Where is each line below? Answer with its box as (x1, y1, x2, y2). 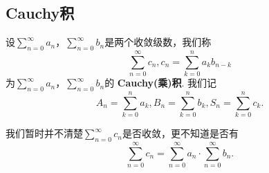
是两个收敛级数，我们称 (104, 35, 212, 49)
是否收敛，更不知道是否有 (122, 126, 239, 140)
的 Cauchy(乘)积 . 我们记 (104, 75, 216, 90)
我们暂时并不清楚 (6, 126, 83, 140)
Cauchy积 (6, 2, 75, 24)
